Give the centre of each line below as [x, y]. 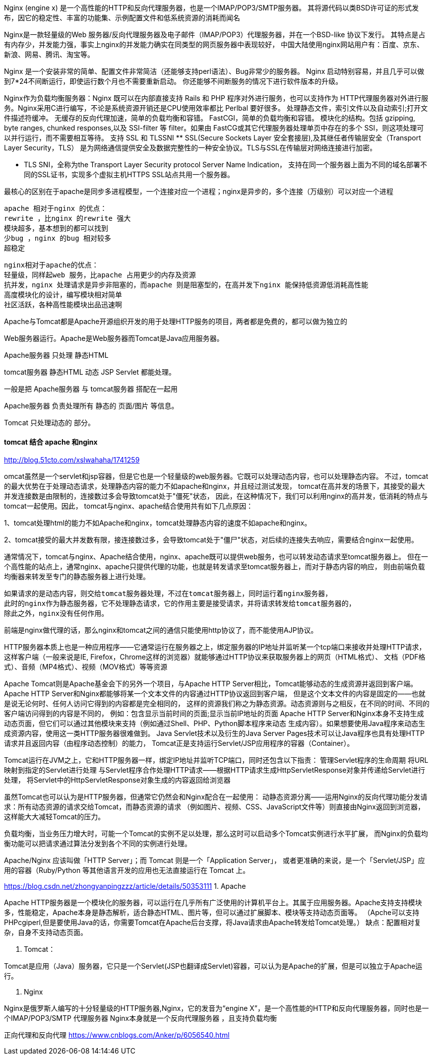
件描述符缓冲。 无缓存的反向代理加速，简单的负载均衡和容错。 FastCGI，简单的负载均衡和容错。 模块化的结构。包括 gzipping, [210, 118]
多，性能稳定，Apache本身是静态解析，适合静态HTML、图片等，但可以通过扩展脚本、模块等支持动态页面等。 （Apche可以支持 [212, 913]
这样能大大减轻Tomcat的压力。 [55, 817]
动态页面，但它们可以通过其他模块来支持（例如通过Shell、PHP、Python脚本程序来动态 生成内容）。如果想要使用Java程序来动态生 [215, 724]
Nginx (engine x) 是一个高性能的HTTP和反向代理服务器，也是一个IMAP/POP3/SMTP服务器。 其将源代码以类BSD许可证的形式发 [212, 8]
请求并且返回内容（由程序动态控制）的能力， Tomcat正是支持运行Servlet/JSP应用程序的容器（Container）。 [179, 743]
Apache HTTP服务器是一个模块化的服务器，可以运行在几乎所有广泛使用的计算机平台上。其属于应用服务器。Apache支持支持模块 [213, 903]
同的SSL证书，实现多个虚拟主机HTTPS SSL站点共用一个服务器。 [129, 174]
